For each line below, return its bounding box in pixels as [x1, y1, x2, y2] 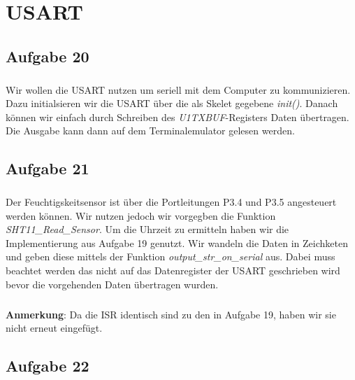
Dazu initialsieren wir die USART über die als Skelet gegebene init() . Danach [6, 96, 338, 111]
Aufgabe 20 [6, 45, 89, 66]
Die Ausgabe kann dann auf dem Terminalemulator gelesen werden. [6, 123, 295, 138]
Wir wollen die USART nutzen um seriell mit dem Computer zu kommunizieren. [6, 82, 351, 97]
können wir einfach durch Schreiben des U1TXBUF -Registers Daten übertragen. [6, 109, 349, 124]
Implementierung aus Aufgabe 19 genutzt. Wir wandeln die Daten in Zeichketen [6, 235, 348, 250]
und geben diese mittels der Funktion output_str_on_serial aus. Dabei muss [6, 249, 335, 264]
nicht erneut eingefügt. [6, 321, 103, 335]
